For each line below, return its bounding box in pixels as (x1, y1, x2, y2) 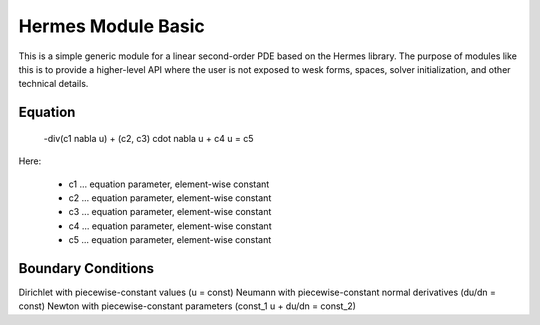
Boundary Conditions (18, 260, 155, 277)
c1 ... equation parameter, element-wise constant (68, 178, 270, 190)
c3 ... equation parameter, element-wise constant (68, 206, 272, 218)
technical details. (18, 78, 89, 90)
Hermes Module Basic (18, 15, 205, 37)
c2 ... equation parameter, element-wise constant (68, 191, 272, 204)
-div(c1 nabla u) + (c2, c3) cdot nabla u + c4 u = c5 (43, 132, 254, 144)
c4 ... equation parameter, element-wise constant (68, 220, 272, 232)
